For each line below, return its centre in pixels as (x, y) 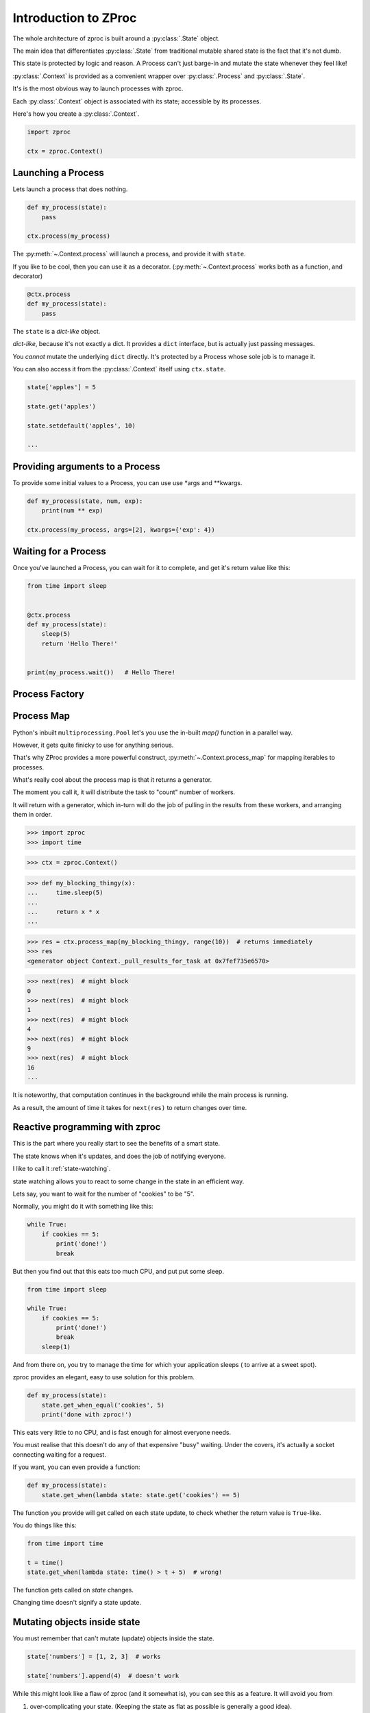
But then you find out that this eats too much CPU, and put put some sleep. (118, 1271)
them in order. (33, 815)
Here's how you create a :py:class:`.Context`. (76, 114)
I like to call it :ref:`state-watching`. (62, 1169)
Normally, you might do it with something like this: (83, 1207)
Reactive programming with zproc (87, 1127)
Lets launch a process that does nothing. (70, 189)
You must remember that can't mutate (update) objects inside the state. (113, 1638)
